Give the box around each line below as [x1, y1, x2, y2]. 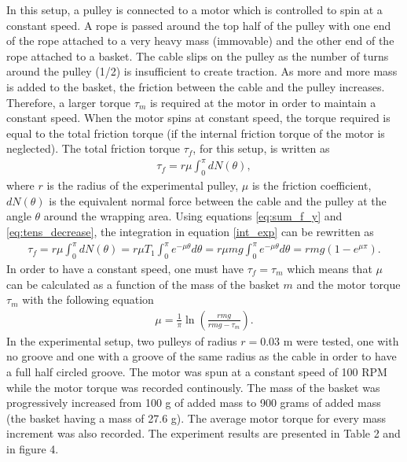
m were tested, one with [283, 332, 399, 349]
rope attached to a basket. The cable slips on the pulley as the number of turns [6, 47, 389, 64]
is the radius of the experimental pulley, [46, 177, 239, 194]
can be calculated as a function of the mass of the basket [6, 275, 280, 292]
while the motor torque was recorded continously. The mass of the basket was [6, 379, 380, 395]
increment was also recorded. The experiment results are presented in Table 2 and [6, 425, 401, 442]
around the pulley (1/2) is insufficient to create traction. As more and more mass [6, 63, 398, 79]
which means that [287, 260, 372, 276]
